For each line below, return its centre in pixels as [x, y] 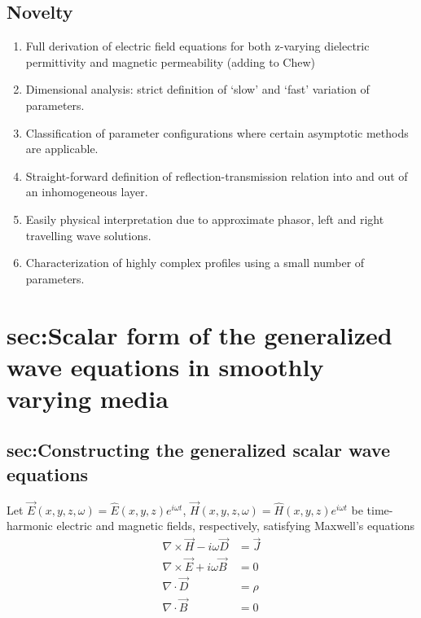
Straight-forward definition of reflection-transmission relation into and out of [217, 175]
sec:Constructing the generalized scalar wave [198, 450]
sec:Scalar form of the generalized [200, 334]
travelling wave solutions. [88, 235]
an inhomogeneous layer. [87, 192]
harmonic [30, 526]
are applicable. [62, 149]
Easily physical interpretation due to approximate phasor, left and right [205, 219]
